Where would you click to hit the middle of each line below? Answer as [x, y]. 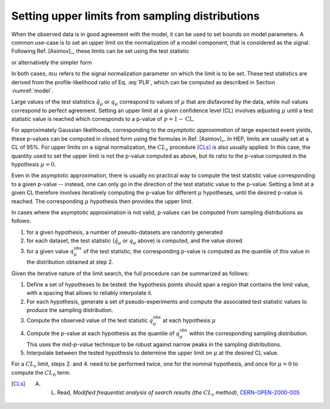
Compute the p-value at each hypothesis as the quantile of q [103, 333]
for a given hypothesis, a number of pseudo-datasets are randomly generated [125, 232]
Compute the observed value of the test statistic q [90, 320]
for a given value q [50, 251]
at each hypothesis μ [189, 320]
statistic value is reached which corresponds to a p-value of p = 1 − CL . [103, 119]
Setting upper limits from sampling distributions [135, 16]
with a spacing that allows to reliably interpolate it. [90, 293]
